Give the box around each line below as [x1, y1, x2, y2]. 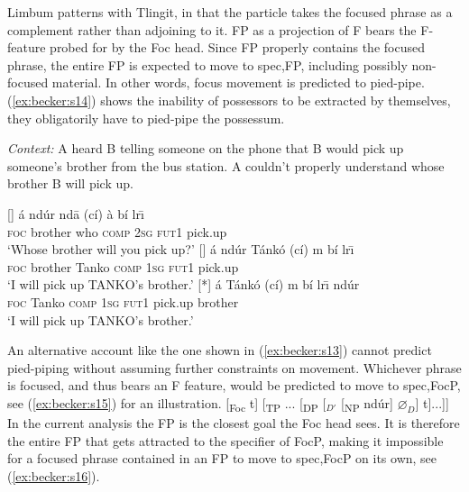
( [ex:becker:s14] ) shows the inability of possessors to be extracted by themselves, [7, 90, 451, 109]
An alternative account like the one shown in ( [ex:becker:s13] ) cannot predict [7, 341, 432, 360]
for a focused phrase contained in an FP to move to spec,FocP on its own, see [7, 449, 437, 468]
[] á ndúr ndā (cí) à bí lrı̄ [7, 204, 144, 223]
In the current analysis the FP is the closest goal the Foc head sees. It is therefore [7, 414, 460, 432]
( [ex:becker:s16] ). [7, 466, 100, 485]
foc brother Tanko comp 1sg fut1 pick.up [7, 257, 239, 276]
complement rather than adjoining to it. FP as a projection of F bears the [7, 20, 417, 39]
